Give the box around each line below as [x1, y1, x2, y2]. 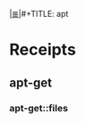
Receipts [9, 40, 76, 60]
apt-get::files [9, 102, 69, 114]
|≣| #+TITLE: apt [9, 9, 69, 19]
